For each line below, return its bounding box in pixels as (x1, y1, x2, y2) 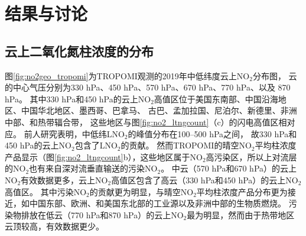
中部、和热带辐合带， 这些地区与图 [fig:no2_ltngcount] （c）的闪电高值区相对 (5, 115, 295, 128)
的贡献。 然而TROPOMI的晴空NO (121, 139, 252, 151)
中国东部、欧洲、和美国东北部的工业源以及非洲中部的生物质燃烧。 (29, 197, 286, 209)
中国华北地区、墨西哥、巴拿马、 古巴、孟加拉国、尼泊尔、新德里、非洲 (21, 104, 297, 117)
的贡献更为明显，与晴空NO (89, 185, 194, 198)
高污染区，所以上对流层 (206, 150, 297, 163)
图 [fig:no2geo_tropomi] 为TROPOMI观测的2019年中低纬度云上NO (5, 69, 250, 82)
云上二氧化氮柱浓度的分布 (5, 41, 154, 60)
